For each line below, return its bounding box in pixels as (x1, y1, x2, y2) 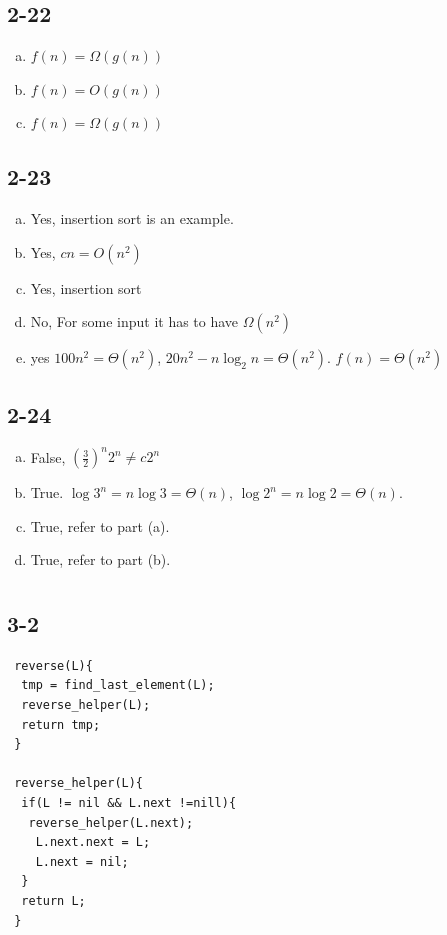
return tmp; (21, 717, 101, 732)
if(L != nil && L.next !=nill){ (21, 796, 237, 811)
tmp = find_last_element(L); (21, 678, 215, 693)
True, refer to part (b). (30, 549, 171, 570)
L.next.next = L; (35, 835, 151, 850)
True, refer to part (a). (30, 515, 170, 536)
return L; (21, 893, 86, 908)
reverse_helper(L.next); (28, 815, 194, 830)
